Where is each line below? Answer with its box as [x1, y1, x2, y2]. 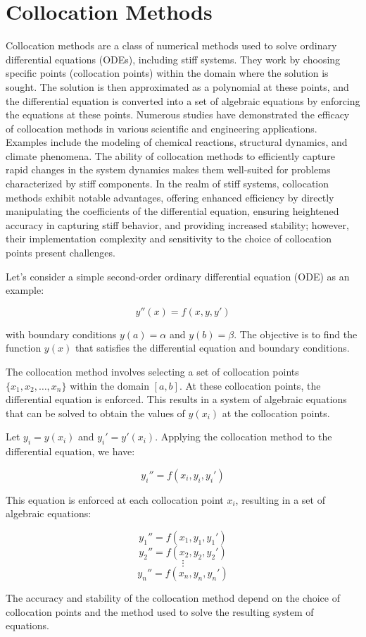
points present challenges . [6, 245, 115, 260]
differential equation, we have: [6, 444, 135, 459]
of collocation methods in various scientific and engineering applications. [6, 120, 317, 135]
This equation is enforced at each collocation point [6, 492, 224, 507]
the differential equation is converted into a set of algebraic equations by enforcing [6, 93, 360, 108]
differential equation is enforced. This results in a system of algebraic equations [6, 392, 347, 407]
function [6, 340, 42, 355]
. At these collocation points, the [179, 378, 321, 392]
